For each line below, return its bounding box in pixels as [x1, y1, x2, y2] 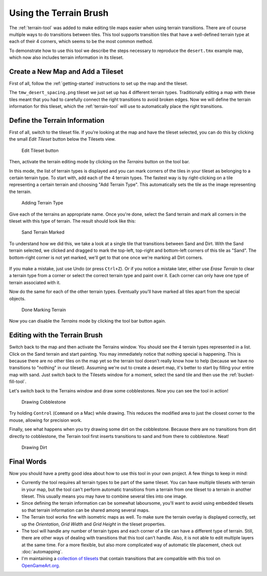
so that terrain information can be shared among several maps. [21, 507, 150, 513]
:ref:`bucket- [228, 372, 255, 378]
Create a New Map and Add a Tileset [9, 67, 124, 76]
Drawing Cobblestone [21, 399, 66, 405]
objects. [9, 295, 26, 301]
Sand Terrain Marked [21, 229, 65, 235]
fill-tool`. [9, 379, 27, 384]
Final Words [9, 457, 47, 466]
